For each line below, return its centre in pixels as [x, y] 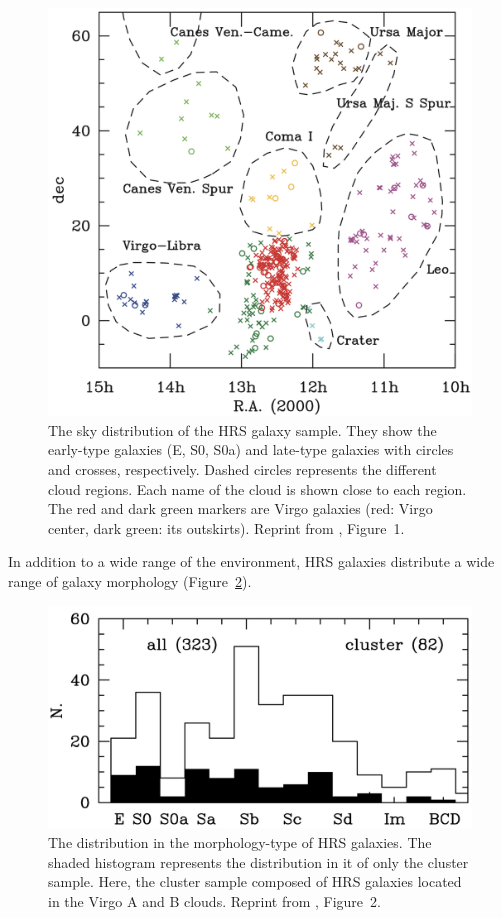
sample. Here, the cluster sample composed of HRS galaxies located [255, 881]
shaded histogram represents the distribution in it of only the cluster [258, 861]
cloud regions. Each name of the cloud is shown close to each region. [257, 488]
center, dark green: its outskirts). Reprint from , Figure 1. [226, 527]
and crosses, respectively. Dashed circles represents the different [242, 469]
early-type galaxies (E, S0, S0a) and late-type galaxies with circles [251, 449]
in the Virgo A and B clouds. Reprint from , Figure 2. [214, 900]
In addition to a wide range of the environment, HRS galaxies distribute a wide [251, 561]
